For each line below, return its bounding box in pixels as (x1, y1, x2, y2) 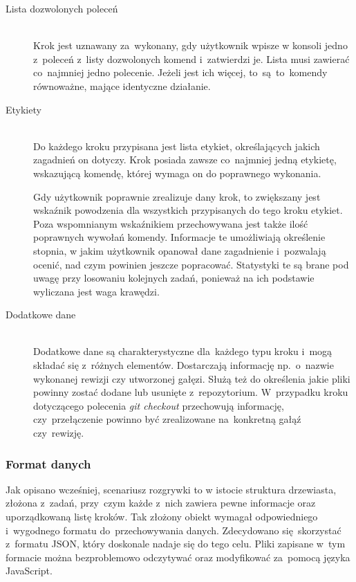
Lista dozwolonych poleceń (6, 1, 118, 15)
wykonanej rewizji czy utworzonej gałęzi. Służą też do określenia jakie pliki (33, 371, 350, 385)
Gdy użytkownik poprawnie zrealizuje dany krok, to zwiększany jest (33, 189, 321, 203)
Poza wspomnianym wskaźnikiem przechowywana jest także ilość (33, 216, 308, 230)
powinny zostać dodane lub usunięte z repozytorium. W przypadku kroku (33, 385, 348, 399)
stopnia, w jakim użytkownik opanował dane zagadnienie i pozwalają (33, 243, 326, 257)
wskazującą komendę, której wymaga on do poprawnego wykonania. (33, 165, 321, 180)
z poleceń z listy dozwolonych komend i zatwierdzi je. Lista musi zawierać (33, 51, 350, 66)
